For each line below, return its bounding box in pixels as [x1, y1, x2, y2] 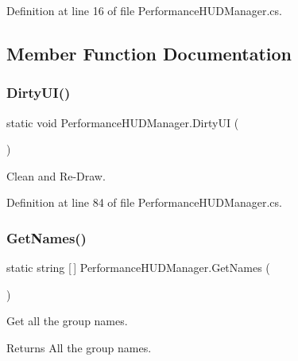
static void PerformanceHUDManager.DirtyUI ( [6, 114, 239, 130]
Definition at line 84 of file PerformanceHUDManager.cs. [6, 194, 282, 211]
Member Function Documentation [6, 41, 292, 65]
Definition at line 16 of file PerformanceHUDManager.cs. [6, 2, 282, 18]
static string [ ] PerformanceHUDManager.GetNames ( [6, 259, 270, 276]
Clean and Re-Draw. [6, 167, 106, 184]
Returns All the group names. [6, 339, 152, 355]
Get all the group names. [6, 312, 128, 329]
